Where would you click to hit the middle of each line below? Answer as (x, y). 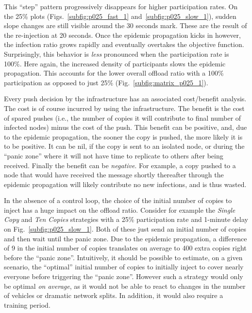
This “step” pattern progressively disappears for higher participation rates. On (121, 6)
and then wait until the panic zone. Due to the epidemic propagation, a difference (126, 238)
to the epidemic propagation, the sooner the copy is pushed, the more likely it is (123, 136)
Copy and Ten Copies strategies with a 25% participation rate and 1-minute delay (126, 219)
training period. (27, 305)
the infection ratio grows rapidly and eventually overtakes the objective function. (124, 44)
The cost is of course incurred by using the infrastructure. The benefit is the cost (124, 108)
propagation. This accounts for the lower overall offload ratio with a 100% (114, 73)
